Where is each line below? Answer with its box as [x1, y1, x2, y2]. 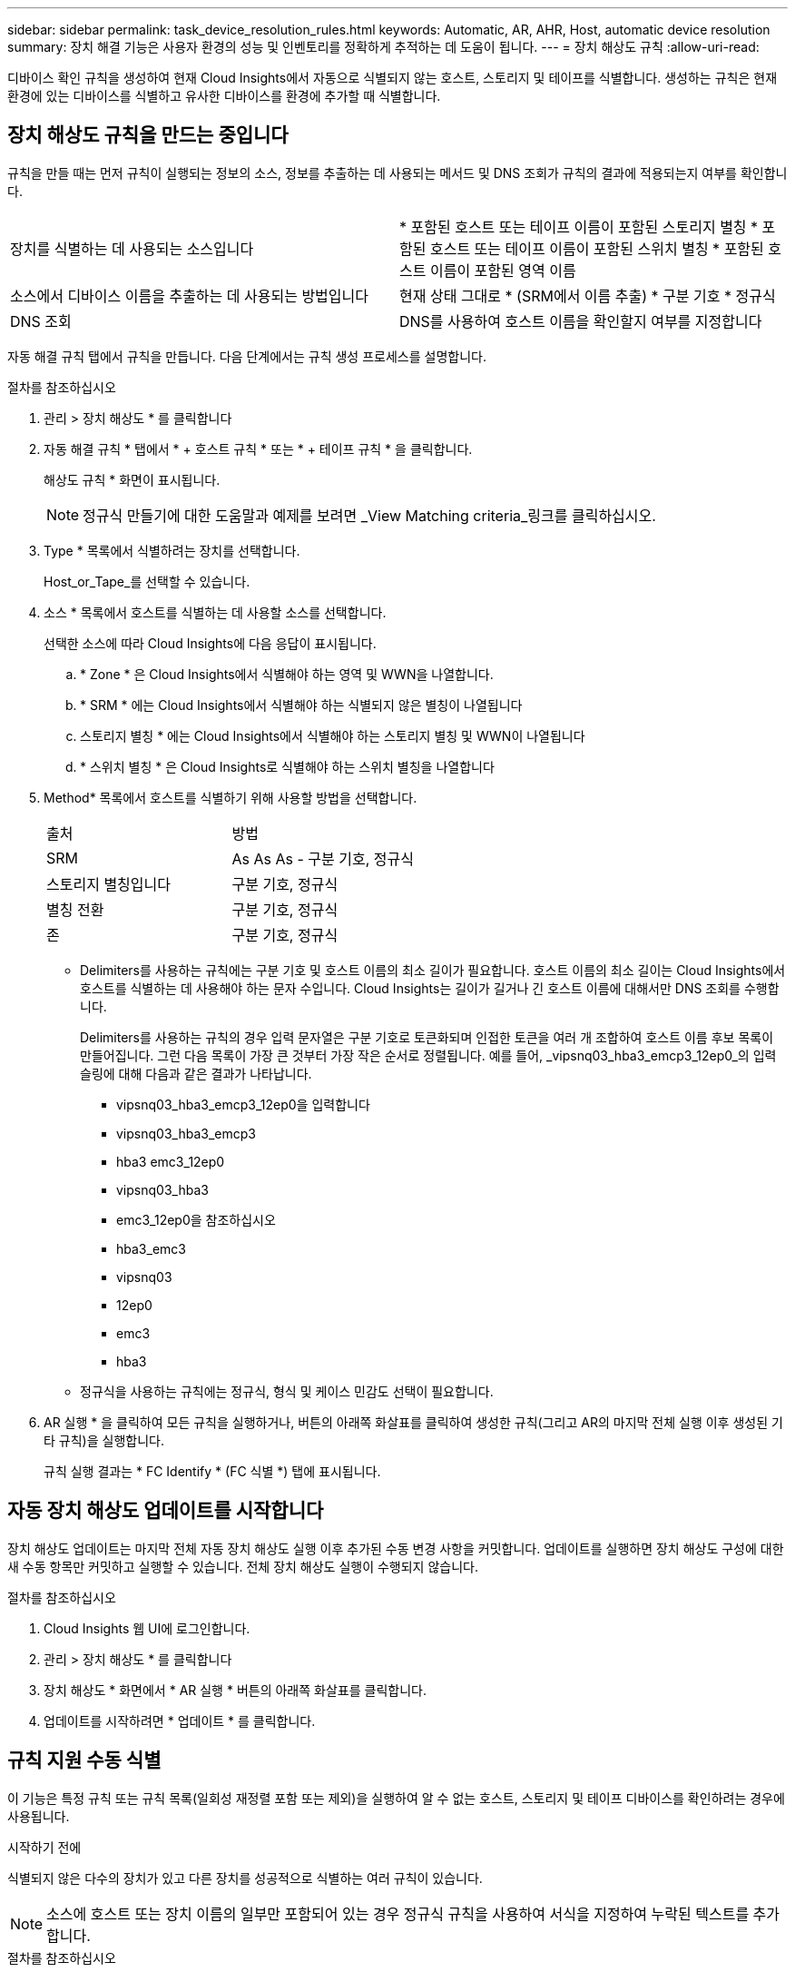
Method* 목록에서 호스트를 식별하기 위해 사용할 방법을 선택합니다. [44, 789, 417, 805]
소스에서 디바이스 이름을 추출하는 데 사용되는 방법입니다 [10, 286, 369, 305]
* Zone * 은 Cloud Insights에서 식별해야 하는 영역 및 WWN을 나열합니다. [80, 666, 494, 682]
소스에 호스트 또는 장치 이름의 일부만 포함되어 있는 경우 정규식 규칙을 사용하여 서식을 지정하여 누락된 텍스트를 [46, 1904, 750, 1923]
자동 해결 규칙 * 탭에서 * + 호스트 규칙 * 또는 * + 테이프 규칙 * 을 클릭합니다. [44, 440, 473, 457]
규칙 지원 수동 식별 [7, 1749, 162, 1772]
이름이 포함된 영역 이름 [429, 261, 576, 280]
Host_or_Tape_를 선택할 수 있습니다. [44, 573, 250, 589]
